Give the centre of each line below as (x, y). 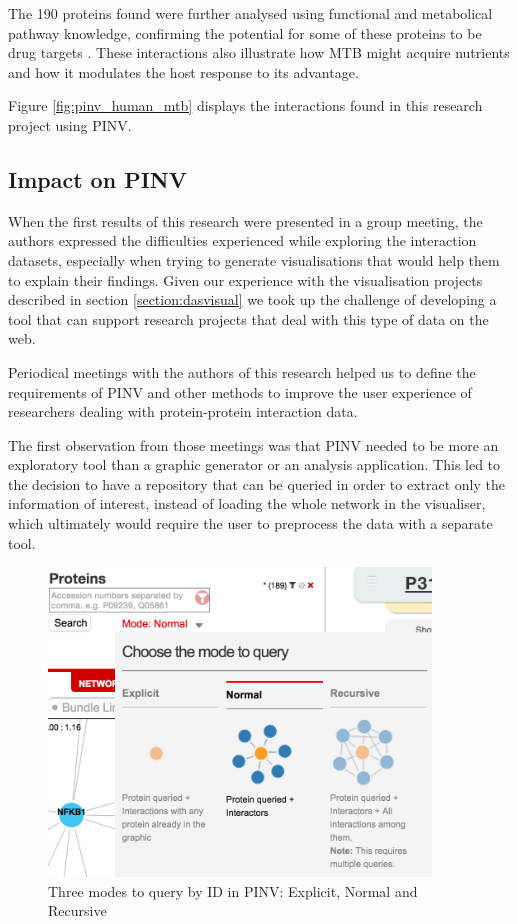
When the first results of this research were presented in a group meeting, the (245, 220)
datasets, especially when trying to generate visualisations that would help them (254, 259)
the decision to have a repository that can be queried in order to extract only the (256, 483)
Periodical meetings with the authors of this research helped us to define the (242, 371)
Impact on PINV (97, 178)
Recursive (77, 910)
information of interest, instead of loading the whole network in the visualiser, (247, 503)
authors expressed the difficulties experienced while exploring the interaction (242, 240)
